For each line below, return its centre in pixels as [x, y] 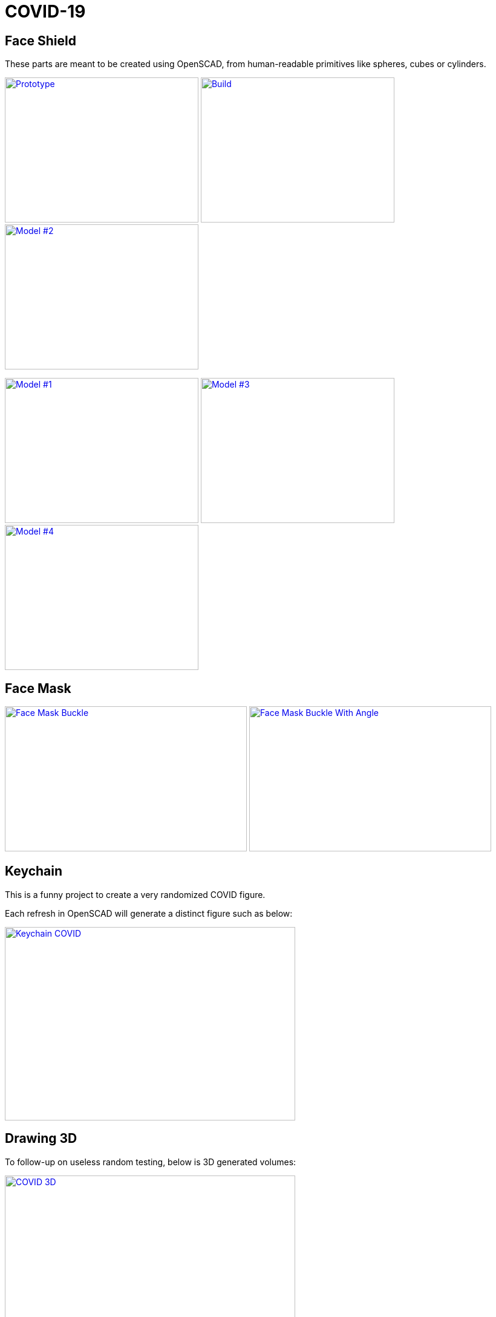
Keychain [34, 871]
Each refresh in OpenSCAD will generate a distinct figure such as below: [149, 913]
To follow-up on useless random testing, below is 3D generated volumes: [151, 1162]
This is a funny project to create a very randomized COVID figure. [135, 894]
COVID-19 [45, 11]
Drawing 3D [41, 1139]
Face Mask [38, 688]
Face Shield [41, 41]
